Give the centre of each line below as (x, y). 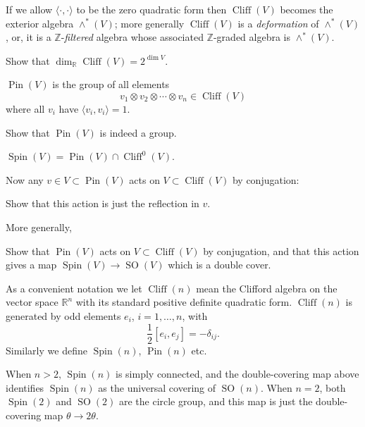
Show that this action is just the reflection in (103, 203)
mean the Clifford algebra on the (267, 288)
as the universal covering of (157, 387)
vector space (32, 302)
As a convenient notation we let (74, 288)
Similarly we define (47, 350)
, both (333, 387)
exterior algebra (40, 23)
